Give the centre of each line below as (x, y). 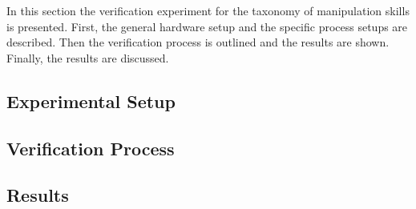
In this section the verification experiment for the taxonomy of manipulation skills (208, 10)
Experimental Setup (91, 100)
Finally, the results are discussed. (88, 57)
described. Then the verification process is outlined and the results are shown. (198, 42)
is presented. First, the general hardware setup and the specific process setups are (207, 26)
